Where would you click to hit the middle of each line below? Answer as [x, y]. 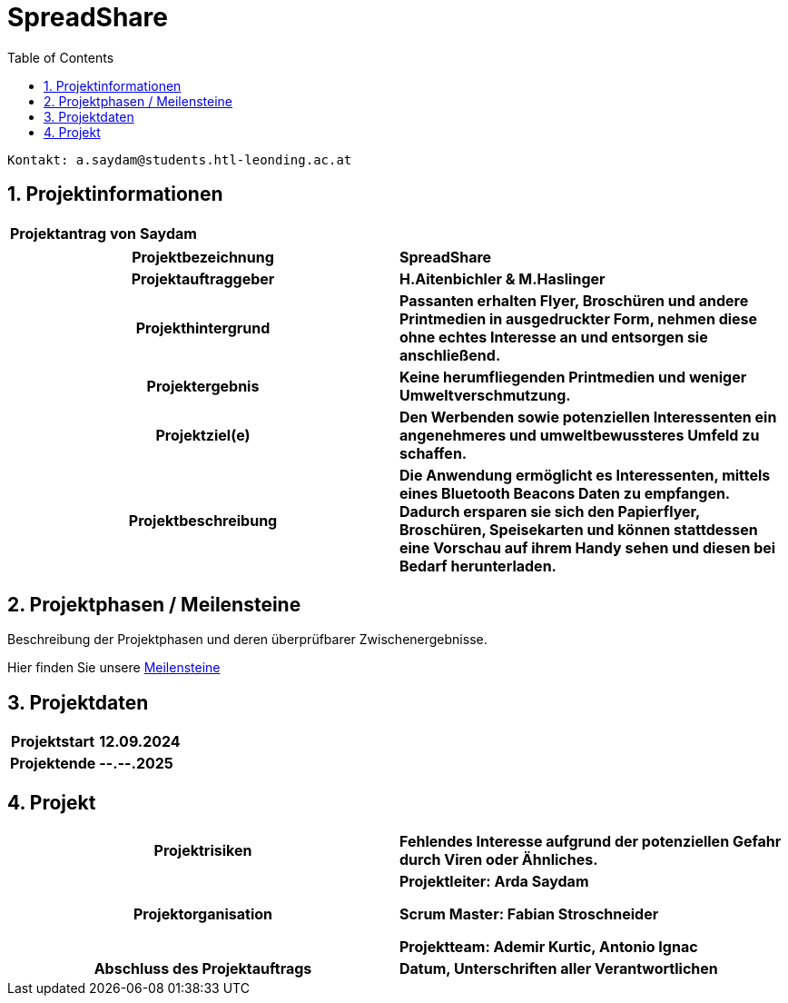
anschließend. [450, 355]
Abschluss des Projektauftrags [203, 969]
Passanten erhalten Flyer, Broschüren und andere [574, 300]
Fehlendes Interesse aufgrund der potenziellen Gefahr [591, 842]
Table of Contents [61, 57]
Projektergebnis [203, 386]
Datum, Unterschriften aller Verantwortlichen [559, 969]
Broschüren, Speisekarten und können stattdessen [579, 529]
